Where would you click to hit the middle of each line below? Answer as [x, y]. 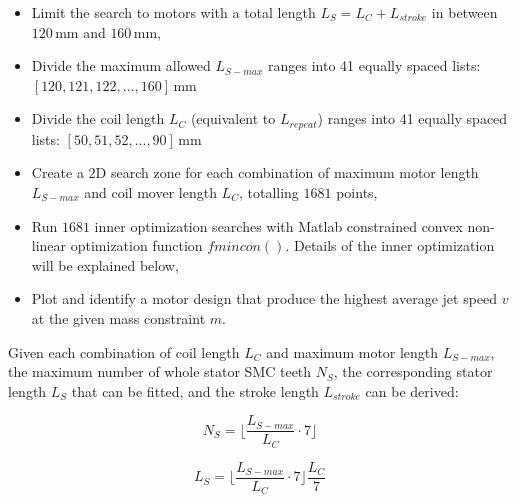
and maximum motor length [352, 351]
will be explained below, [105, 264]
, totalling [268, 192]
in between [464, 12]
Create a [57, 172]
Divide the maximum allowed [121, 65]
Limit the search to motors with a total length [173, 12]
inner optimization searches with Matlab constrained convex [278, 225]
